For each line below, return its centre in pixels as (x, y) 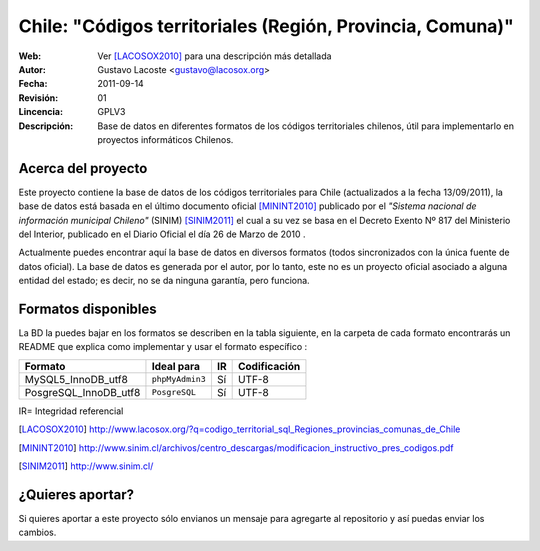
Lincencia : (41, 112)
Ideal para (175, 366)
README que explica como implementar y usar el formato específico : (163, 347)
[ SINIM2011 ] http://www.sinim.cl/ (86, 466)
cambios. (37, 532)
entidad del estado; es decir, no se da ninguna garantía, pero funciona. (164, 281)
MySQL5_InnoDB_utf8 (76, 379)
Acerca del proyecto (83, 168)
